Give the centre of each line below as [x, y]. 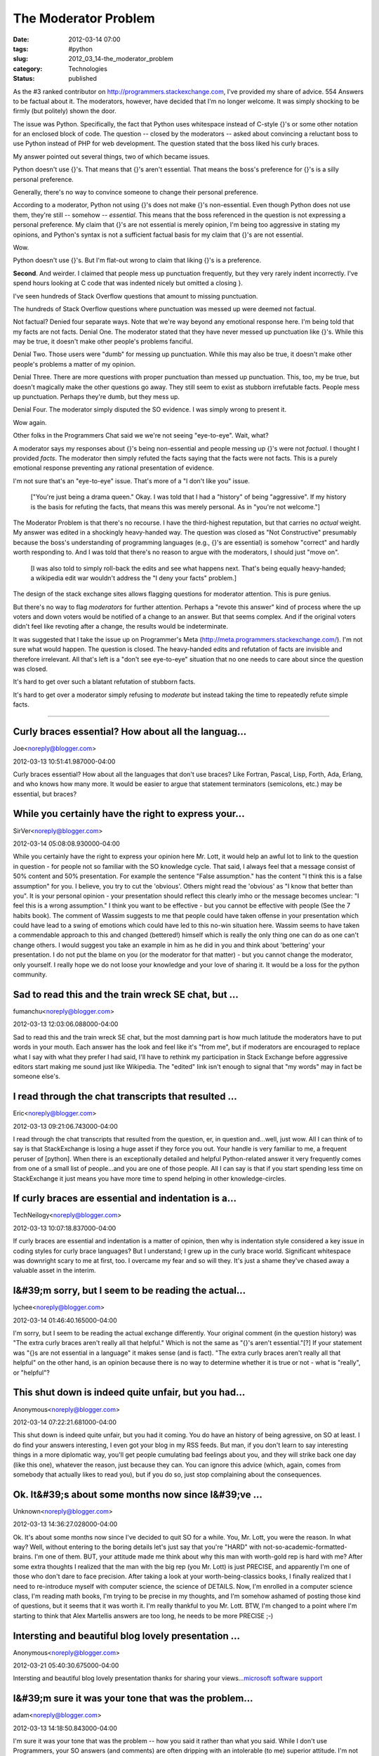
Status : [24, 79]
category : [28, 68]
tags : [21, 48]
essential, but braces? [45, 794]
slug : [20, 59]
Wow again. [30, 422]
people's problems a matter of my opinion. [74, 364]
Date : [21, 39]
